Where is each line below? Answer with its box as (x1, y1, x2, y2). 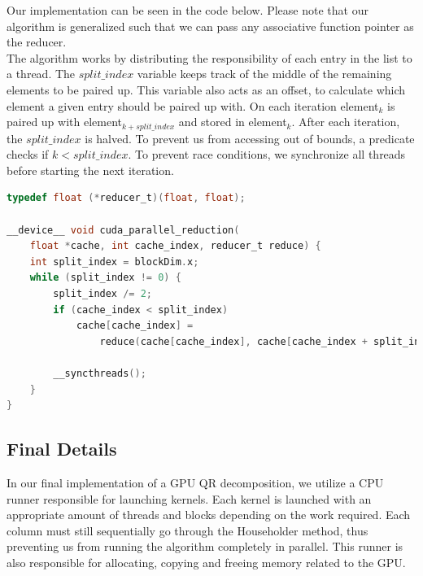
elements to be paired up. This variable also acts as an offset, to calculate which (7, 81, 406, 98)
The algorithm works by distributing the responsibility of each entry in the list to (7, 49, 412, 66)
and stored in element (178, 113, 287, 130)
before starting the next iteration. (7, 161, 174, 178)
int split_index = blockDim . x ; (29, 255, 199, 268)
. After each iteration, (291, 113, 400, 130)
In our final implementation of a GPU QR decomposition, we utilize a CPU (7, 473, 384, 491)
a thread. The (7, 65, 76, 82)
